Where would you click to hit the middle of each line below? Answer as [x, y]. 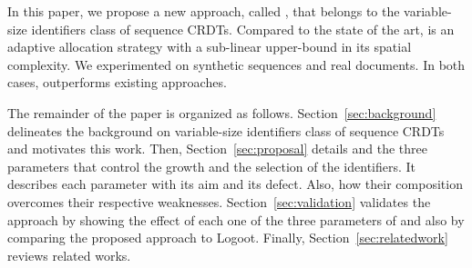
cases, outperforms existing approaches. [117, 82]
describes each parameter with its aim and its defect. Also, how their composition [235, 184]
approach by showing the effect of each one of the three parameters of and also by [236, 219]
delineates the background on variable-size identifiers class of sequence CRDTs [226, 130]
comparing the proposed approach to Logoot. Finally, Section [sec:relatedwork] [228, 238]
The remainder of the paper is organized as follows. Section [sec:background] [222, 112]
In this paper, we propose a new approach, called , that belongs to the [204, 11]
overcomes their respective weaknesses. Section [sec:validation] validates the [219, 201]
